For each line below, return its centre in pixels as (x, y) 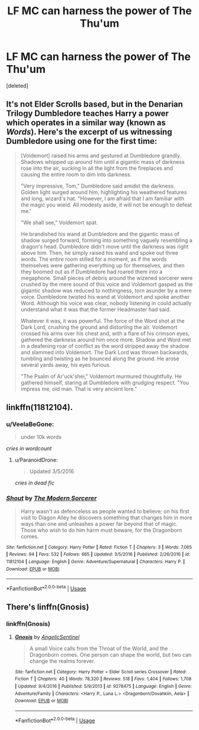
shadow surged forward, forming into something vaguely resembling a (106, 240)
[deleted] (17, 85)
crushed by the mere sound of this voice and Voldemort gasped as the (107, 284)
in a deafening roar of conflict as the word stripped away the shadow (105, 346)
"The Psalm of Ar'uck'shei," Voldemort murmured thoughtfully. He (101, 376)
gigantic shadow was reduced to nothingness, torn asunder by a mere (106, 290)
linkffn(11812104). (39, 407)
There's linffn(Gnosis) (48, 607)
